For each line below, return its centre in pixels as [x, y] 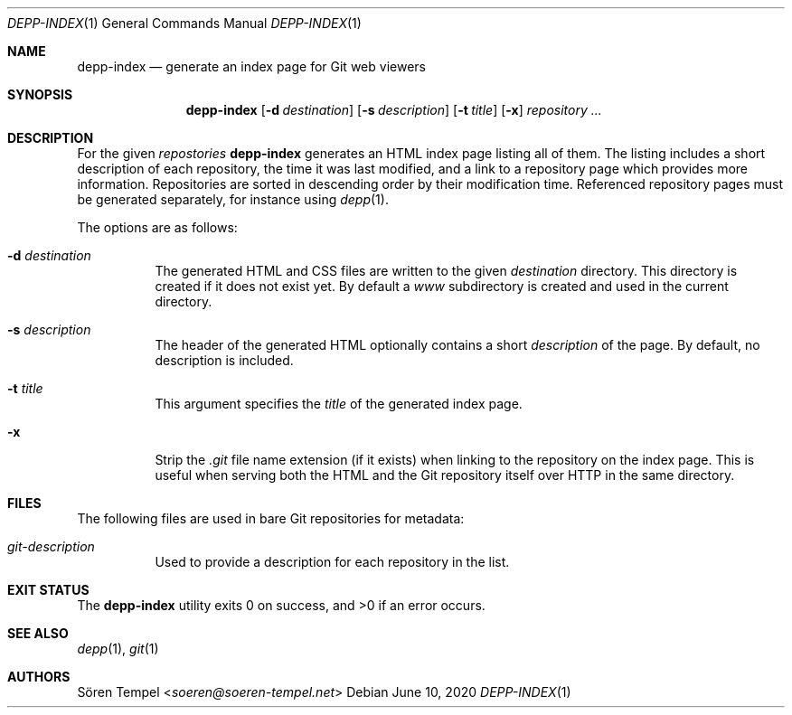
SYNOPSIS [40, 94]
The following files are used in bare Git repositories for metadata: [271, 518]
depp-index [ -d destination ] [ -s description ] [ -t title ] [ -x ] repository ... [394, 110]
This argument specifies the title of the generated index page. [339, 404]
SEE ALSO [38, 633]
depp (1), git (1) [118, 649]
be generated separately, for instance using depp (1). [233, 199]
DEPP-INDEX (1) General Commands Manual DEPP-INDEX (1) [184, 23]
